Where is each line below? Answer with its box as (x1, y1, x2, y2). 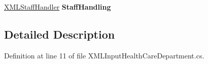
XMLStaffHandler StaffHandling (4, 2, 111, 12)
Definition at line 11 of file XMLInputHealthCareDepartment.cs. (4, 50, 204, 60)
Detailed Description (4, 26, 115, 42)
